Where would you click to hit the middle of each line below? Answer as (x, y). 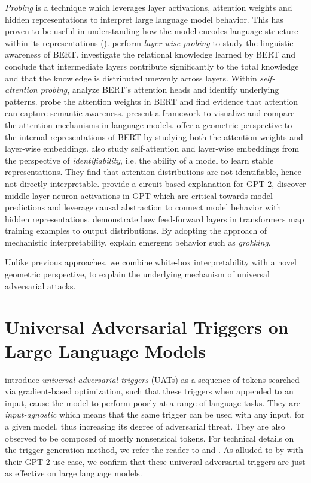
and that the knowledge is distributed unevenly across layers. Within (131, 78)
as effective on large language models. (74, 473)
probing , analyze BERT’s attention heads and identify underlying (160, 90)
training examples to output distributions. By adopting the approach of (136, 230)
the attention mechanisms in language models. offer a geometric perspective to (149, 124)
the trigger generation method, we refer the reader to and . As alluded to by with (154, 450)
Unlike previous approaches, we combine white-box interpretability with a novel (151, 262)
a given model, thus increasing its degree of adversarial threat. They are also (145, 426)
